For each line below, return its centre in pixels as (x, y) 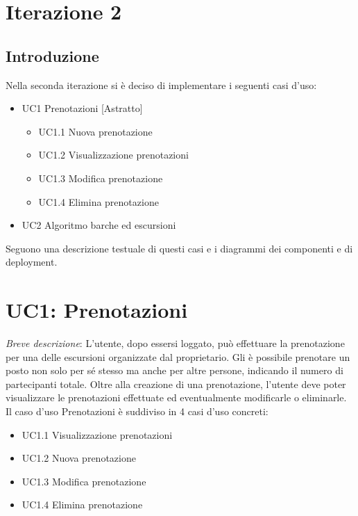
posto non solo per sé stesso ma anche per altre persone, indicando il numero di (174, 370)
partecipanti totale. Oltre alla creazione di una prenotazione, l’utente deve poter (176, 384)
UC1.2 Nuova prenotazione (79, 458)
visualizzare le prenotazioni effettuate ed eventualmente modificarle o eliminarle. (176, 397)
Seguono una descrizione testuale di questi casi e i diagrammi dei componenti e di (179, 248)
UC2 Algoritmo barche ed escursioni (99, 225)
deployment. (32, 262)
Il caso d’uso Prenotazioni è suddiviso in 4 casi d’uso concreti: (137, 411)
